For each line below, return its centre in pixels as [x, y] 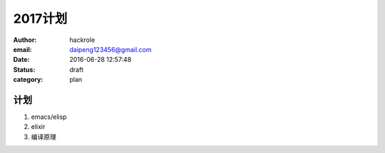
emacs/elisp [49, 117]
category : [28, 80]
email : [22, 49]
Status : [24, 69]
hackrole [82, 40]
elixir [38, 127]
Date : [21, 60]
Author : [25, 40]
